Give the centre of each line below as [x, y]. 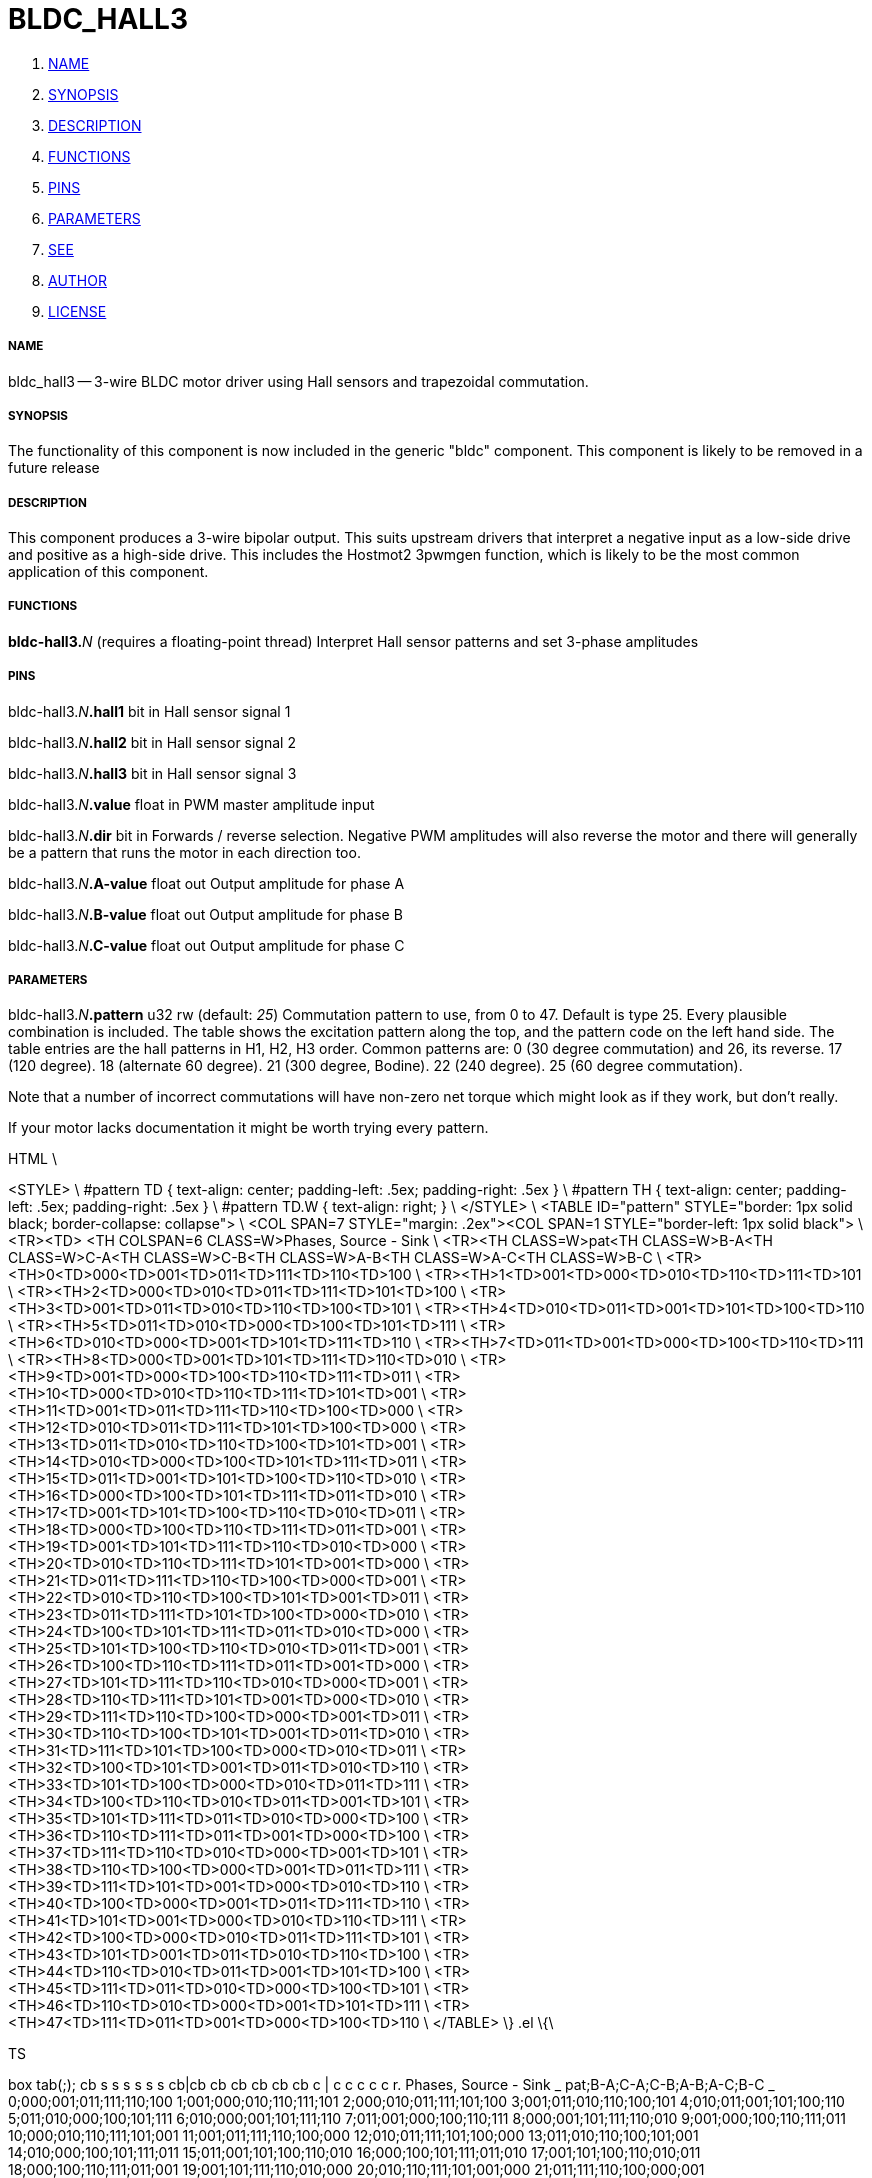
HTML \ [32, 1159]
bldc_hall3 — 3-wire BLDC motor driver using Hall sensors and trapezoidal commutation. [298, 381]
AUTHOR [77, 280]
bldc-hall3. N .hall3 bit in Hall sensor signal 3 [152, 773]
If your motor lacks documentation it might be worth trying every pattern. [248, 1128]
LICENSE [77, 311]
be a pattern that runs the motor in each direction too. [184, 852]
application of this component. [108, 572]
